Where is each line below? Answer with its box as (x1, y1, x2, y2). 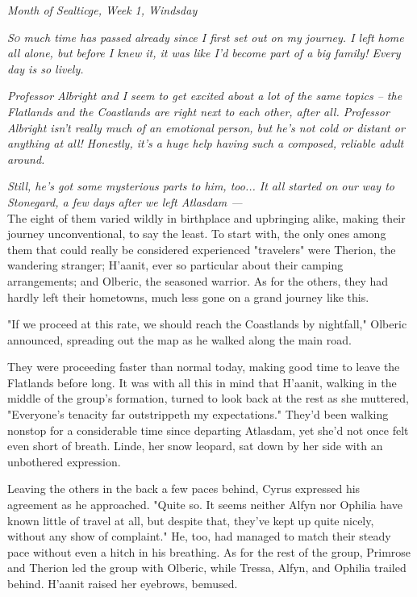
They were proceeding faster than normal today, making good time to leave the (7, 358, 400, 375)
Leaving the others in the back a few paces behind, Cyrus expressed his (7, 480, 361, 497)
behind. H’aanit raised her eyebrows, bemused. (7, 575, 238, 591)
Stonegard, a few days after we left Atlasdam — (7, 193, 243, 210)
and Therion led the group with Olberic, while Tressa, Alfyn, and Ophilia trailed (7, 559, 407, 576)
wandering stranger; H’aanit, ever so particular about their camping (7, 257, 344, 273)
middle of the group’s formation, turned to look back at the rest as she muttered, (7, 390, 409, 407)
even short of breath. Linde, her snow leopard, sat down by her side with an (7, 437, 383, 454)
